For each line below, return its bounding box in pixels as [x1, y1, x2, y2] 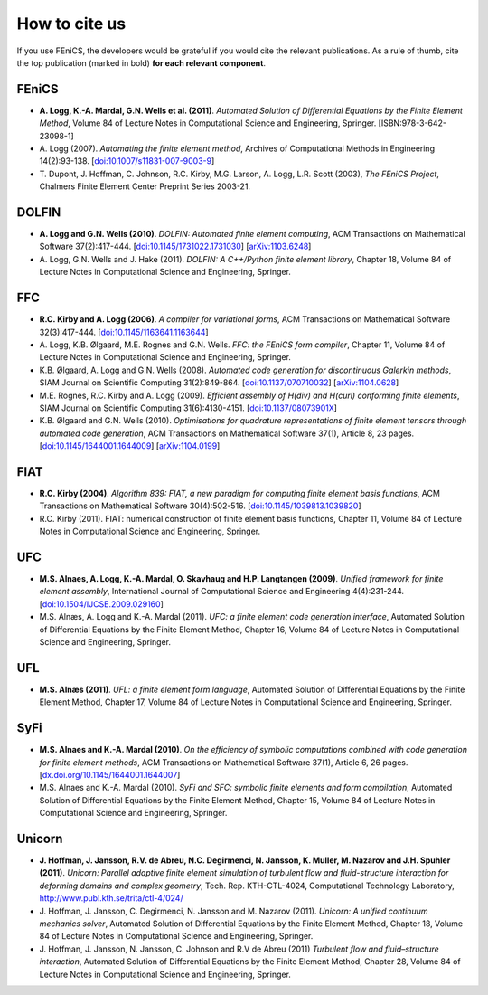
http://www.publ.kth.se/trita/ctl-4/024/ [39, 893, 184, 904]
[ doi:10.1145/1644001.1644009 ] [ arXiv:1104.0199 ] [39, 441, 221, 451]
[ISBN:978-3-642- [378, 118, 447, 128]
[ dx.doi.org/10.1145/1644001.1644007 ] [39, 770, 181, 780]
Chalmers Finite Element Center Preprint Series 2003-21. [39, 181, 251, 192]
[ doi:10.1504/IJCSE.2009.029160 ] [39, 598, 164, 610]
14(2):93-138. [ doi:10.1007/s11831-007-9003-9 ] [39, 156, 215, 166]
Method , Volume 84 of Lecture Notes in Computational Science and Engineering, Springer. [39, 118, 377, 128]
